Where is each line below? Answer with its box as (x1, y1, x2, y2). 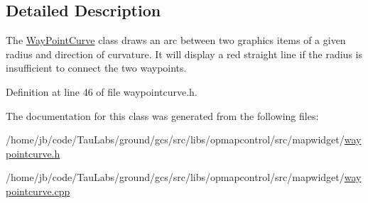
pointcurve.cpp (6, 183, 70, 198)
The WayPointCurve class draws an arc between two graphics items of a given (6, 33, 346, 48)
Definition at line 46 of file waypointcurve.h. (6, 84, 197, 99)
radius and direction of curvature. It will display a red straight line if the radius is (6, 46, 362, 61)
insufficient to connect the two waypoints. (6, 60, 187, 75)
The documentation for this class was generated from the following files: (6, 108, 319, 123)
